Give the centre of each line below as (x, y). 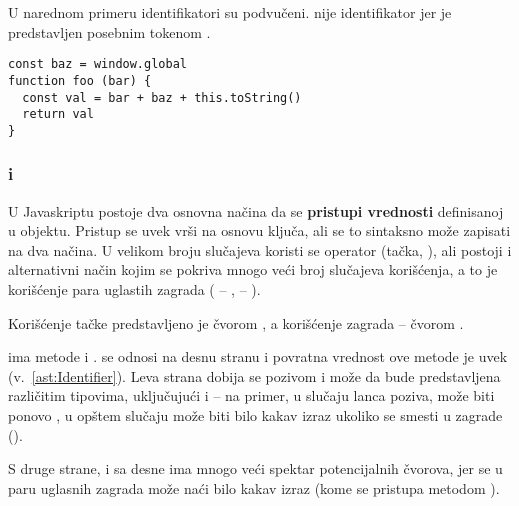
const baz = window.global (97, 64)
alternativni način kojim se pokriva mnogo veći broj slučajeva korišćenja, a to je (253, 269)
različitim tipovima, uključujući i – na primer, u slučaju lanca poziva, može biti (251, 395)
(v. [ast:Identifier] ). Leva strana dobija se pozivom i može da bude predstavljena (254, 375)
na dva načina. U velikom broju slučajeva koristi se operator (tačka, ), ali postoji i (260, 249)
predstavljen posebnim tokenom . (109, 31)
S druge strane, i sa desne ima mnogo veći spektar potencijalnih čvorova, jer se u (255, 468)
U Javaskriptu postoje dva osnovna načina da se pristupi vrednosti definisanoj (256, 210)
